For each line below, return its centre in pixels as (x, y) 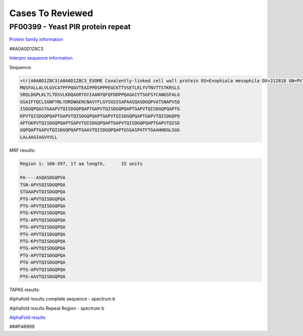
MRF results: (22, 150)
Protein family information (36, 39)
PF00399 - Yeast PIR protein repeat (70, 27)
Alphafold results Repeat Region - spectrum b (57, 308)
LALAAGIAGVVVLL (39, 137)
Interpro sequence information (41, 58)
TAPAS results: (25, 290)
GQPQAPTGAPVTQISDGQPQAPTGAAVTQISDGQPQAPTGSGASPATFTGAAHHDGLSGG (100, 130)
